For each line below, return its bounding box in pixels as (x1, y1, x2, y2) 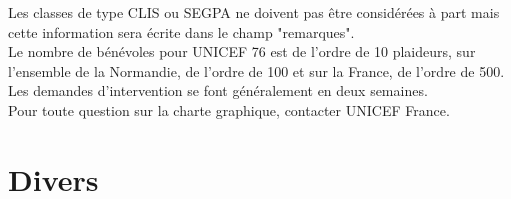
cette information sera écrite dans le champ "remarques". (8, 21, 355, 42)
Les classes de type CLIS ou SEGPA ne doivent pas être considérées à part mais (8, 2, 500, 22)
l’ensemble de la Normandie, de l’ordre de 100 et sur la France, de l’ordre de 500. (8, 60, 505, 81)
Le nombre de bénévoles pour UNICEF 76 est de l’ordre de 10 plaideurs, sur (8, 41, 476, 62)
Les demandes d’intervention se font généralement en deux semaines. (8, 80, 428, 101)
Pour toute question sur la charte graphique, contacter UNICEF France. (8, 99, 450, 120)
